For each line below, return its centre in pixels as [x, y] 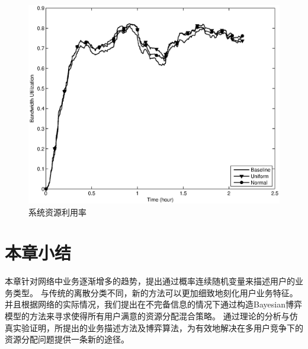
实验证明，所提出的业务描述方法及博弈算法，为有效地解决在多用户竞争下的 [158, 327]
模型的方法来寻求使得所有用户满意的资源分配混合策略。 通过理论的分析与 [147, 316]
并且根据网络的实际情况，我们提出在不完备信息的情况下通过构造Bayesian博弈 [153, 304]
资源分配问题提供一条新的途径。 [67, 339]
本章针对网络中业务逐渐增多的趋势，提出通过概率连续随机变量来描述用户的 [150, 281]
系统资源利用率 [57, 212]
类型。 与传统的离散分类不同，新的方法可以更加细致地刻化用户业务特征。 [155, 292]
